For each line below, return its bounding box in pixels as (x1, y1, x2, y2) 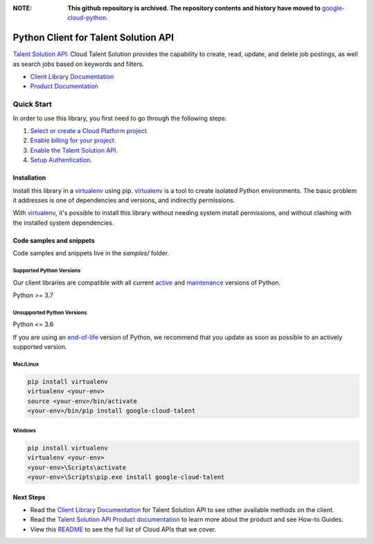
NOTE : (12, 4, 33, 12)
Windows (12, 427, 37, 434)
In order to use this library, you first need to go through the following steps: (12, 114, 227, 122)
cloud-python (67, 14, 107, 22)
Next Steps (12, 493, 46, 501)
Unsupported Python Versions (12, 309, 87, 316)
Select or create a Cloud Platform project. (30, 127, 149, 135)
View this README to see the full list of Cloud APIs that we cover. (30, 525, 217, 534)
